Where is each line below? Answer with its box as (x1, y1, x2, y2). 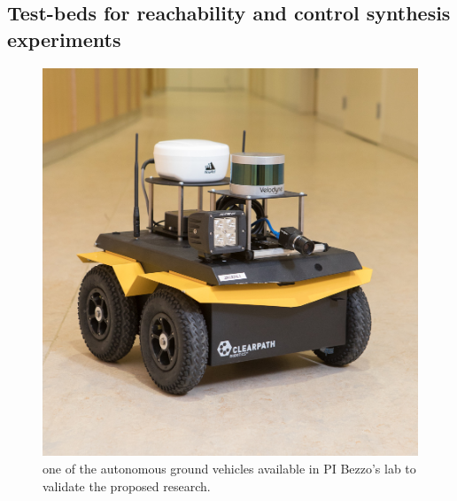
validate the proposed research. (43, 476, 211, 495)
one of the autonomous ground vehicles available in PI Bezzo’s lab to (43, 458, 416, 477)
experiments (7, 25, 121, 52)
